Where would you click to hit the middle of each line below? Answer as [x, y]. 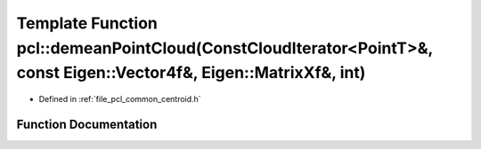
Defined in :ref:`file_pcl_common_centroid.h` [120, 99]
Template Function [87, 23]
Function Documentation [87, 124]
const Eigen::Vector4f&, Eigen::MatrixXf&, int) [191, 73]
